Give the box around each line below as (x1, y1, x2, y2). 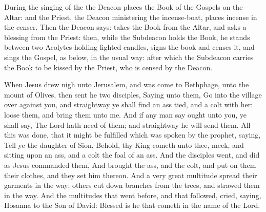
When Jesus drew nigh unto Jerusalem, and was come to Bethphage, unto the (4, 79, 249, 90)
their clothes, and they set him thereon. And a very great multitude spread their (4, 169, 257, 180)
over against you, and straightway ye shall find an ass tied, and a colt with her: (4, 99, 253, 110)
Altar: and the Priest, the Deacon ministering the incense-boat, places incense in (4, 11, 257, 22)
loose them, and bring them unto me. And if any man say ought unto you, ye (4, 109, 247, 120)
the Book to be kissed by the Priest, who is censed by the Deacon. (4, 62, 213, 72)
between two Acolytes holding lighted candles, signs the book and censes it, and (4, 42, 255, 52)
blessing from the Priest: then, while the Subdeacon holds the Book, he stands (4, 31, 250, 42)
